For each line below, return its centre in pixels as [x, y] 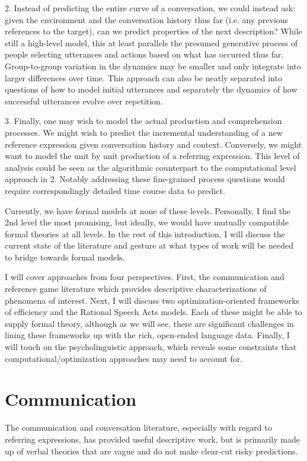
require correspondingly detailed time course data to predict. [115, 190]
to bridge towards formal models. [65, 257]
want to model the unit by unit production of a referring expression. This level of [152, 156]
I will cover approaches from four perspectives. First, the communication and [145, 277]
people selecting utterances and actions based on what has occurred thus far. [144, 54]
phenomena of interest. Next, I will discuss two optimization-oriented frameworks [152, 300]
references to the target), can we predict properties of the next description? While [153, 31]
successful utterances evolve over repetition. [84, 101]
